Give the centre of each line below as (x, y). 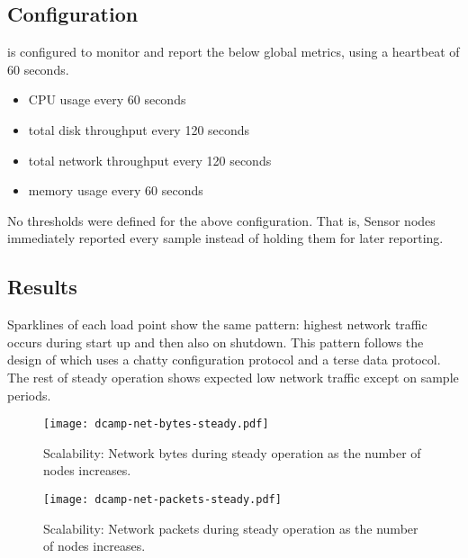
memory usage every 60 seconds (116, 190)
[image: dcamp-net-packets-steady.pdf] (162, 499)
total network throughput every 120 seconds (150, 160)
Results (42, 287)
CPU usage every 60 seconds (107, 99)
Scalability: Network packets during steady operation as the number (231, 528)
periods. (29, 395)
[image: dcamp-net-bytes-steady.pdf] (156, 424)
